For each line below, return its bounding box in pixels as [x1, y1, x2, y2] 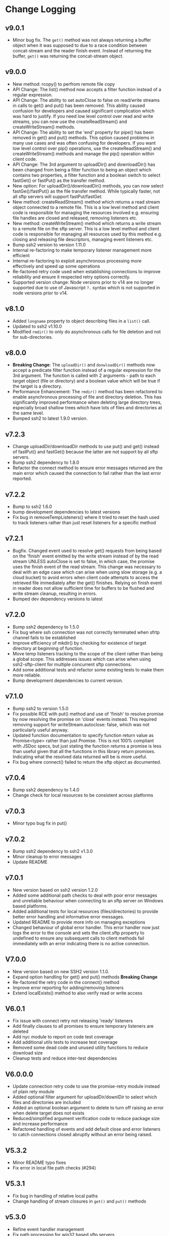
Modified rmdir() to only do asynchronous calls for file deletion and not [12, 329, 161, 335]
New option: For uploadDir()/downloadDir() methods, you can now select [12, 182, 163, 189]
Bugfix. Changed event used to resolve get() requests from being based [12, 547, 162, 553]
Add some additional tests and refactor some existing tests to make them [12, 666, 164, 672]
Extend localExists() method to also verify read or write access [12, 990, 142, 996]
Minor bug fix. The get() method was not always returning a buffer [12, 37, 151, 43]
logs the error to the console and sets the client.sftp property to [12, 930, 145, 936]
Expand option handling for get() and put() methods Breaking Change [12, 974, 158, 980]
